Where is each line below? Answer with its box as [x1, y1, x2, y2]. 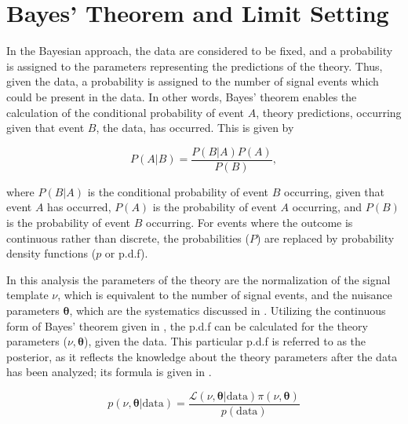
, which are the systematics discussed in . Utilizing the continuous [69, 302, 386, 318]
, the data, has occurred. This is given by [96, 119, 294, 136]
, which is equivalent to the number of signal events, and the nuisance [57, 287, 392, 303]
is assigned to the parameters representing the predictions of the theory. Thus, [6, 57, 383, 74]
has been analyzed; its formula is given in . [6, 364, 212, 380]
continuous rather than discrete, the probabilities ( [6, 229, 250, 246]
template [6, 287, 49, 303]
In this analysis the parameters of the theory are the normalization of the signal [6, 271, 391, 287]
